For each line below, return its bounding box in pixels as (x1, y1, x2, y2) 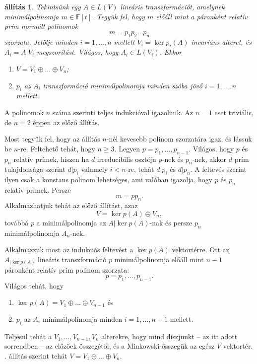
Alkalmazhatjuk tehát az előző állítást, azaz (4, 200, 138, 211)
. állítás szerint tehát (4, 350, 67, 361)
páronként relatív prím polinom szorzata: (4, 265, 129, 275)
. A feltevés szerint (190, 164, 247, 174)
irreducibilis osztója (97, 153, 157, 164)
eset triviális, (214, 107, 254, 117)
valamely (81, 164, 108, 174)
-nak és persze (149, 217, 193, 227)
